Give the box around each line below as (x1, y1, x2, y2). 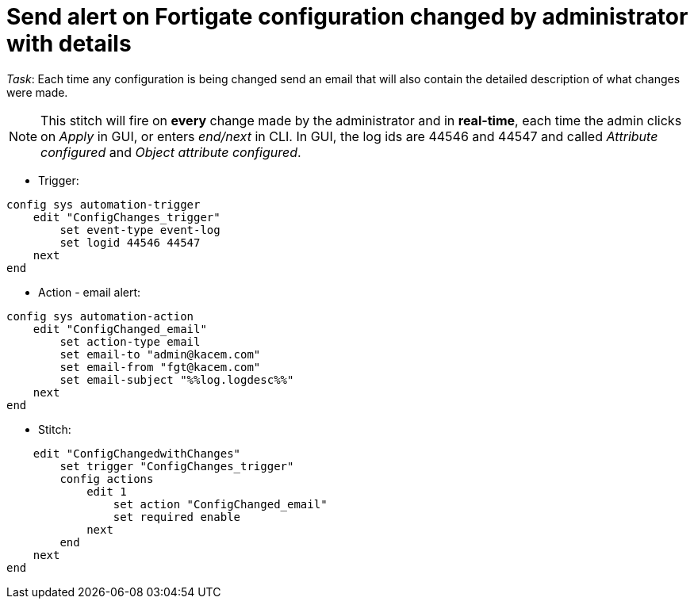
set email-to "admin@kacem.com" (59, 347, 261, 361)
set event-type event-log (59, 223, 220, 236)
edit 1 (86, 484, 127, 498)
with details (6, 30, 132, 57)
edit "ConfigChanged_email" (33, 322, 207, 335)
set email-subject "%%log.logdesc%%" (59, 373, 294, 386)
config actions (59, 472, 154, 485)
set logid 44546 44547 (59, 235, 201, 249)
